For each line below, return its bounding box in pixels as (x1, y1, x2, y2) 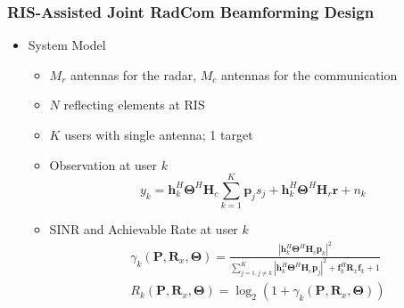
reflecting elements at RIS (63, 95, 205, 114)
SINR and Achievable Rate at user (49, 220, 238, 239)
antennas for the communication (221, 65, 398, 84)
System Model (28, 36, 106, 54)
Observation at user (49, 155, 157, 174)
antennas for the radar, (70, 65, 197, 84)
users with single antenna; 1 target (64, 126, 253, 143)
